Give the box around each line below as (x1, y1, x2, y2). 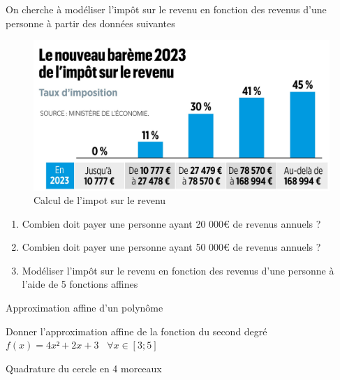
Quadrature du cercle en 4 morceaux (6, 360, 162, 375)
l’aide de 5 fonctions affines (22, 277, 138, 291)
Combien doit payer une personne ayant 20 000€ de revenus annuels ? (22, 216, 321, 231)
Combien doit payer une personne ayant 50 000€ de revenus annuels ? (22, 240, 321, 254)
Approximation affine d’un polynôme (6, 300, 163, 315)
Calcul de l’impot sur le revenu (34, 193, 166, 207)
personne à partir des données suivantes (6, 15, 175, 30)
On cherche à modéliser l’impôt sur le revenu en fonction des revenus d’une (6, 2, 327, 16)
